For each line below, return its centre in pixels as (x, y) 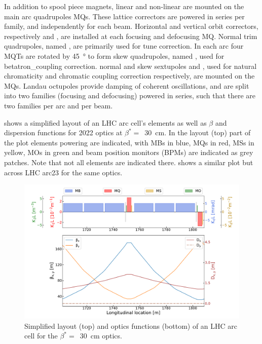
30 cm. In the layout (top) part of (198, 132)
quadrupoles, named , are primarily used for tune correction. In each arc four (124, 46)
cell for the (41, 336)
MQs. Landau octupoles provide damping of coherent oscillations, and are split (127, 85)
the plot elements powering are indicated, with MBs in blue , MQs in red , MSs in (129, 142)
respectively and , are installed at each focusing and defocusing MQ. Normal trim (131, 36)
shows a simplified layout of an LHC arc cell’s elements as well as (105, 122)
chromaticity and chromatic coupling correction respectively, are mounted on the (129, 76)
